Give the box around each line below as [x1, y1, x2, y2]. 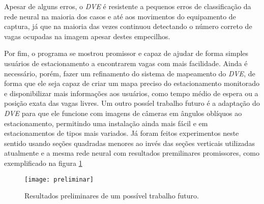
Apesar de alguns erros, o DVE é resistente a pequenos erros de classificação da [4, 1, 251, 11]
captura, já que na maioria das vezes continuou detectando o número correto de [4, 21, 252, 32]
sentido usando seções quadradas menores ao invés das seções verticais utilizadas [4, 137, 255, 148]
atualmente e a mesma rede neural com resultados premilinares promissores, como [4, 148, 260, 158]
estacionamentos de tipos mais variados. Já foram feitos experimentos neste [4, 128, 239, 138]
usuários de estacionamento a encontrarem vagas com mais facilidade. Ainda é [4, 57, 248, 68]
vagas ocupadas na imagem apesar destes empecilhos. [4, 31, 170, 41]
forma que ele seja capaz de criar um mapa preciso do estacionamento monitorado [4, 78, 260, 89]
